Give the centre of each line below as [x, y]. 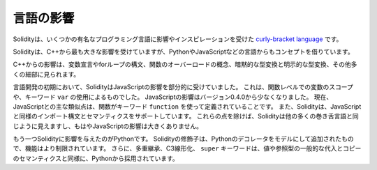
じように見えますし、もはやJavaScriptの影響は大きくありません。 [108, 126]
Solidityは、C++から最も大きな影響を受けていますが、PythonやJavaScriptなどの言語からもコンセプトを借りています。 [183, 52]
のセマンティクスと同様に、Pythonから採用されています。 [96, 158]
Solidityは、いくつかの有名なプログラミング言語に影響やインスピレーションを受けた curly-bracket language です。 [178, 39]
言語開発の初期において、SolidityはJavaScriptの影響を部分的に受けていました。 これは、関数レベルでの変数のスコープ [183, 87]
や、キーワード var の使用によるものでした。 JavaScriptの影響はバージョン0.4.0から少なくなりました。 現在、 [173, 97]
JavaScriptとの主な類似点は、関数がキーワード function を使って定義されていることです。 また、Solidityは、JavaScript [187, 106]
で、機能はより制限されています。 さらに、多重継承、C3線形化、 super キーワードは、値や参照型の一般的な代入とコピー [187, 148]
